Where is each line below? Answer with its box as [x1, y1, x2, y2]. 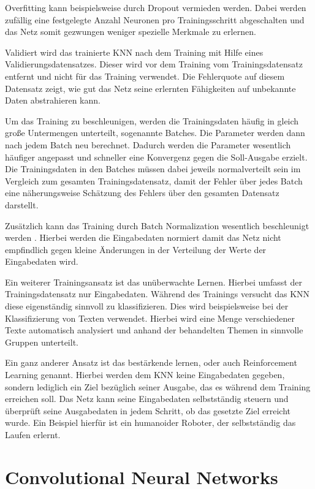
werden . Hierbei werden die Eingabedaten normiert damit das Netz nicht [5, 231, 281, 244]
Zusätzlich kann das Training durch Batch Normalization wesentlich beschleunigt [5, 219, 309, 232]
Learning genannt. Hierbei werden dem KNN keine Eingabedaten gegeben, [5, 368, 285, 381]
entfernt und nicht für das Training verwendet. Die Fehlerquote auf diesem [5, 69, 285, 82]
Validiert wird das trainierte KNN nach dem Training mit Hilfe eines [5, 45, 264, 58]
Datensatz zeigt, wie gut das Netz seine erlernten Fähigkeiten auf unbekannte [5, 81, 296, 94]
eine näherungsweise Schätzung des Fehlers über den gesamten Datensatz [5, 186, 279, 199]
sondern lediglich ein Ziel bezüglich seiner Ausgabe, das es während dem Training [5, 380, 311, 393]
